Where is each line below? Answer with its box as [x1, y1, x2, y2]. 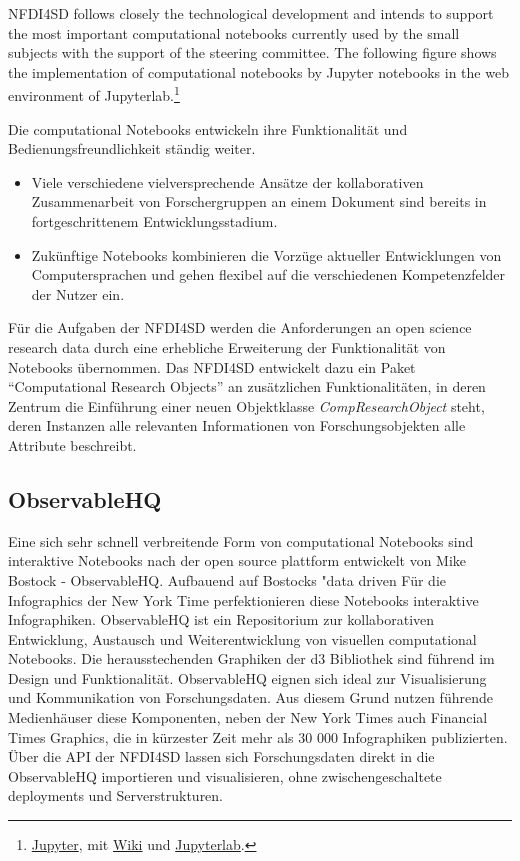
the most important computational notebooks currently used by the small [8, 22, 460, 43]
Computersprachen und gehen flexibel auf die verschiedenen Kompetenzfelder [31, 264, 506, 285]
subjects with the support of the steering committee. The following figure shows [8, 42, 497, 63]
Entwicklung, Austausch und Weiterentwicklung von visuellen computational [8, 628, 477, 649]
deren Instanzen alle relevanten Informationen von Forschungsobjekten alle [8, 415, 466, 436]
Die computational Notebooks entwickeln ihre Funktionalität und [8, 118, 408, 139]
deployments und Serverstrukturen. [8, 785, 224, 806]
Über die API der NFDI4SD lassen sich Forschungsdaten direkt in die [8, 746, 435, 767]
